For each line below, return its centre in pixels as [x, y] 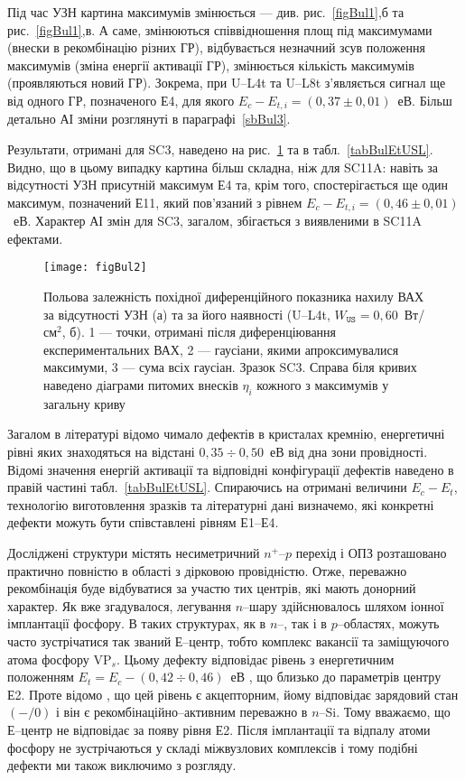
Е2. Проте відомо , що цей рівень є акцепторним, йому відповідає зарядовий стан [233, 694]
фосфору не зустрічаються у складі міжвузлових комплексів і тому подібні [213, 747]
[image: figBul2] [95, 268]
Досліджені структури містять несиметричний [134, 553]
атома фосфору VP [60, 659]
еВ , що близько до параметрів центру [336, 677]
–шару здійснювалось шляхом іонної [344, 605]
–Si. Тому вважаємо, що [385, 712]
